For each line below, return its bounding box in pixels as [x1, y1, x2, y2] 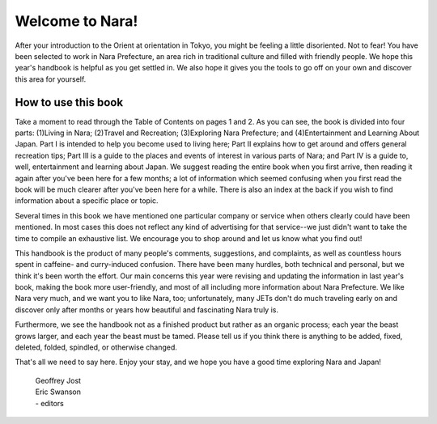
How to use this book [15, 95, 124, 109]
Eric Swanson [35, 387, 81, 396]
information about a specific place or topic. [15, 196, 159, 206]
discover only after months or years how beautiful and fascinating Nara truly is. [15, 304, 279, 315]
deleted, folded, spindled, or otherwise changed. [15, 342, 178, 352]
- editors [35, 398, 64, 408]
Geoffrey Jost [35, 375, 81, 385]
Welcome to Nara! [15, 12, 138, 30]
